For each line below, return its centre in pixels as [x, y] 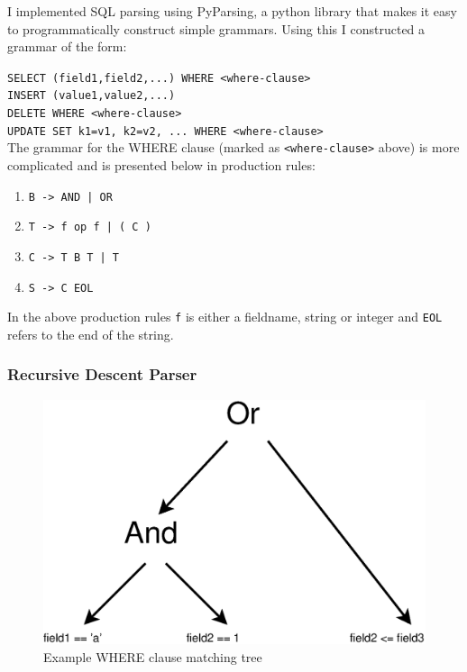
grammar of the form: [67, 46]
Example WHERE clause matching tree [153, 656]
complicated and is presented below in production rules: [161, 165]
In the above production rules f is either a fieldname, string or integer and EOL [225, 317]
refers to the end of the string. [91, 334]
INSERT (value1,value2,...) [92, 96]
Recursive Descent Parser [102, 374]
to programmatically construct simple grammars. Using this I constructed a [216, 28]
